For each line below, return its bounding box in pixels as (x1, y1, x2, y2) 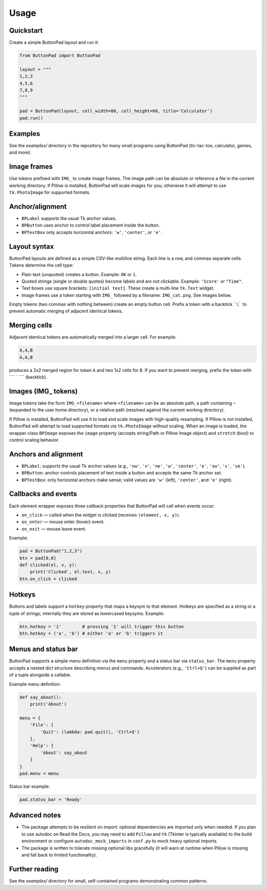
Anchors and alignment (9, 450, 84, 458)
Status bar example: (9, 783, 50, 789)
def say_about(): (19, 694, 62, 700)
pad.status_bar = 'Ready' (19, 796, 83, 802)
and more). (9, 149, 32, 156)
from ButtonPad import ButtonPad (19, 53, 101, 59)
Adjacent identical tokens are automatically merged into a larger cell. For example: (9, 334, 177, 340)
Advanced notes (9, 811, 61, 820)
